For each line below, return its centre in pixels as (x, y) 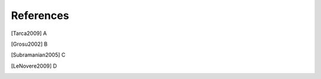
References (40, 15)
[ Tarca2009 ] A (29, 33)
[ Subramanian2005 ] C (38, 55)
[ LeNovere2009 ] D (34, 66)
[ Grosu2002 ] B (29, 44)
